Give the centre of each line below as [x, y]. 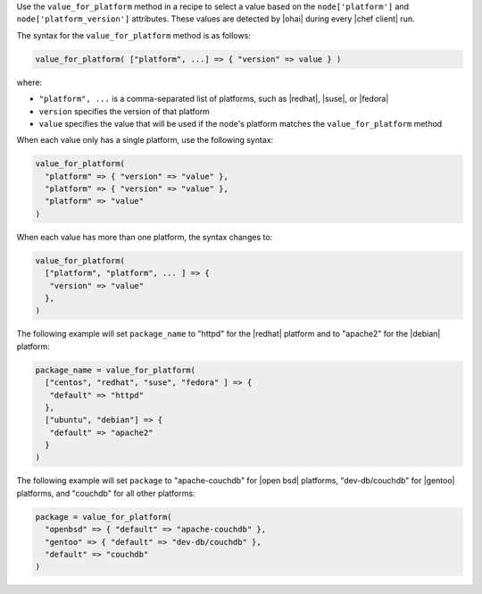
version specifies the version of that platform [124, 111]
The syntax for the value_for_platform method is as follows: [134, 35]
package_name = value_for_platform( [116, 370]
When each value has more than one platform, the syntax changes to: [145, 237]
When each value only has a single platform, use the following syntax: [145, 140]
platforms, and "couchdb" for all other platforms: [106, 493]
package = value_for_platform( [104, 517]
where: [29, 82]
